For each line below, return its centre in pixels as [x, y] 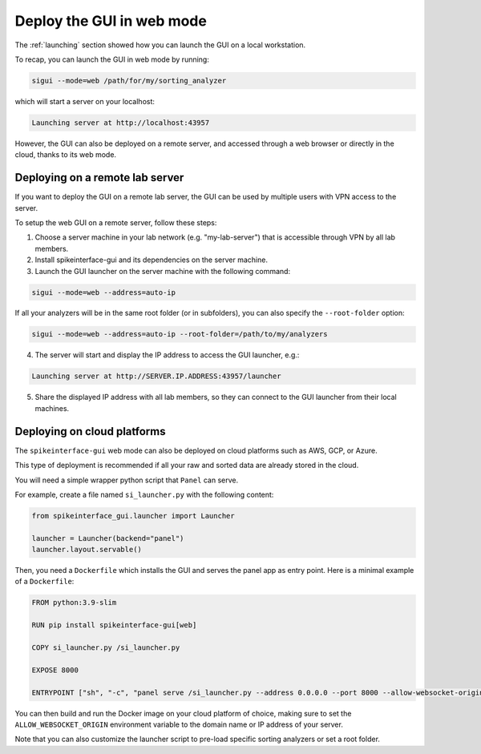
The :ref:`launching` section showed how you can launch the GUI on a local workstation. [160, 45]
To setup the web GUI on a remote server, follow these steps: [116, 222]
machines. [52, 408]
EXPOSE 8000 [55, 670]
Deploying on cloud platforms [90, 431]
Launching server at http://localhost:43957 [121, 123]
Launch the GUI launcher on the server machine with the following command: [163, 271]
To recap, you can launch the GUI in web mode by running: [112, 59]
